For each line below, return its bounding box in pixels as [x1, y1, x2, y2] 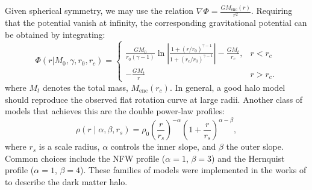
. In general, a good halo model [169, 81, 285, 93]
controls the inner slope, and [110, 140, 216, 153]
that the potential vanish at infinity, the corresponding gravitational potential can [5, 16, 307, 29]
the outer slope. [226, 140, 284, 153]
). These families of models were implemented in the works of [80, 164, 307, 176]
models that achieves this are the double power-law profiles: [5, 105, 225, 117]
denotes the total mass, [43, 81, 128, 93]
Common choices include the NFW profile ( [5, 152, 166, 164]
